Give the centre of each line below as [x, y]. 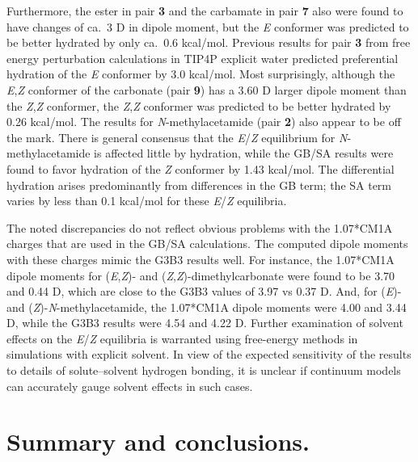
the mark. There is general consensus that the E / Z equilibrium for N [177, 137]
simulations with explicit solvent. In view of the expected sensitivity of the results [209, 354]
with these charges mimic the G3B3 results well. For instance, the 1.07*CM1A [201, 259]
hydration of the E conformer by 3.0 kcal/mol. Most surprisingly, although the [201, 74]
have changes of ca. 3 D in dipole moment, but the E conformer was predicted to [208, 26]
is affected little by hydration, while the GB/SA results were [244, 153]
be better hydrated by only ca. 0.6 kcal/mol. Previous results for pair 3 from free [209, 42]
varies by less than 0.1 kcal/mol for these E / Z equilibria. [147, 201]
